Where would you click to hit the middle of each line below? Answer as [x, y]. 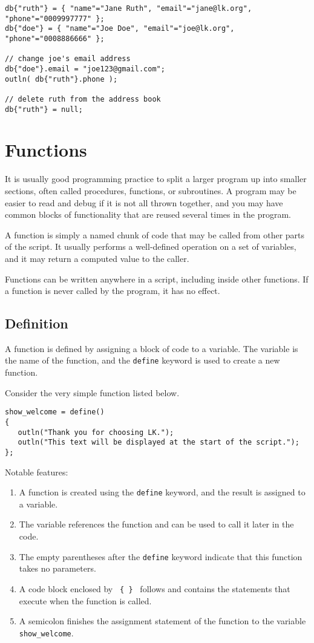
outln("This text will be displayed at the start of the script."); [159, 442]
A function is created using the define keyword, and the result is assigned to [162, 492]
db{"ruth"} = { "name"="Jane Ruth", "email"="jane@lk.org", [129, 8]
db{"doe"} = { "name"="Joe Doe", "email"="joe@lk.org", [120, 29]
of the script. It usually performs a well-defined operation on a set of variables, [151, 246]
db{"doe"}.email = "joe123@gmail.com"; [85, 69]
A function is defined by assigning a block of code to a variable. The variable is [152, 348]
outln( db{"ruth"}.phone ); [61, 79]
